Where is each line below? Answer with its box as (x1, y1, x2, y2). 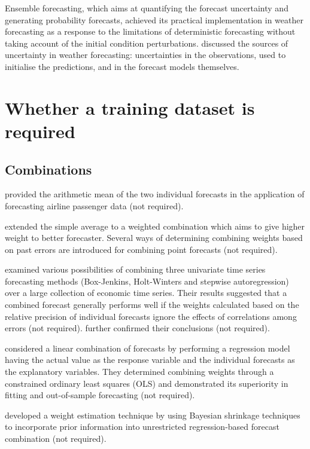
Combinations (5, 160, 92, 178)
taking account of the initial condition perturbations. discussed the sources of (5, 36, 288, 49)
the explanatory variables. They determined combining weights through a (5, 365, 274, 378)
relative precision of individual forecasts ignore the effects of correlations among (5, 310, 297, 322)
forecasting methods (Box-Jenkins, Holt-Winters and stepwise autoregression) (5, 274, 289, 287)
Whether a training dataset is (5, 95, 255, 120)
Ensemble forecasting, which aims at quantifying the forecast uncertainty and (5, 2, 288, 14)
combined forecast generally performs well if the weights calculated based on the (5, 298, 299, 311)
